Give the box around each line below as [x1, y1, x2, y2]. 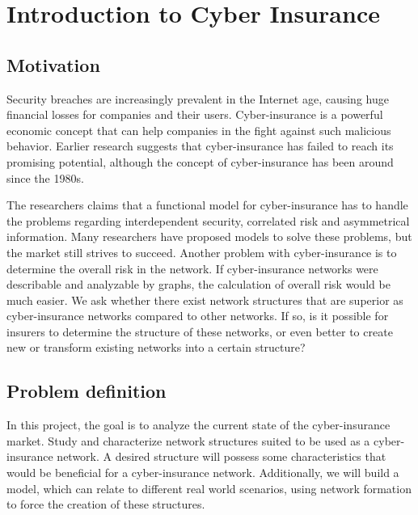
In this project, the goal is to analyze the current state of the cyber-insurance [6, 416, 391, 433]
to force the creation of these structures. [6, 496, 205, 513]
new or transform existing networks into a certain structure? [6, 339, 306, 356]
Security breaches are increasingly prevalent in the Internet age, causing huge [6, 90, 389, 107]
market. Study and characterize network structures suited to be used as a [6, 432, 370, 449]
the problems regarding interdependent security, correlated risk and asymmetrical [6, 212, 410, 229]
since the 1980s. [6, 169, 84, 186]
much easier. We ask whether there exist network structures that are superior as [6, 291, 403, 308]
